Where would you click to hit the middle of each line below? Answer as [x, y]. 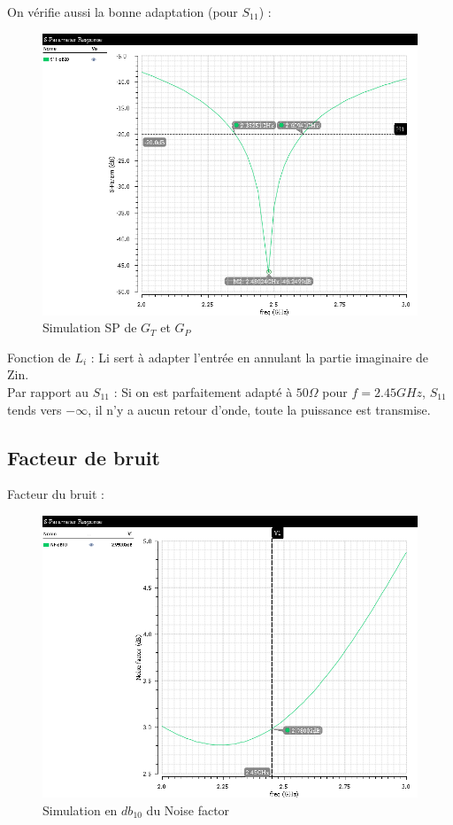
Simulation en [80, 809]
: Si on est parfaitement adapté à [203, 391]
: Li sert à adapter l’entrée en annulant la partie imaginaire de [260, 357]
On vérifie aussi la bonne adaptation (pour [123, 12]
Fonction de [39, 357]
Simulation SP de [90, 327]
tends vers [35, 409]
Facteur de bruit [84, 457]
